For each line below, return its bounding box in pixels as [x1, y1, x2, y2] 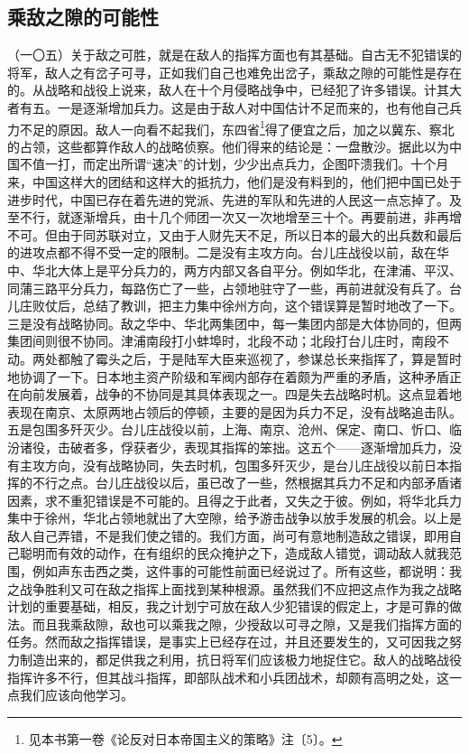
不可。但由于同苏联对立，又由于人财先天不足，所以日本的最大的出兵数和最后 [7, 225, 462, 244]
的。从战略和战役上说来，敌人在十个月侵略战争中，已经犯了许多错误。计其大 [7, 80, 462, 99]
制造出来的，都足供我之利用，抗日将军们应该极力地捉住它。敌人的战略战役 [19, 650, 462, 669]
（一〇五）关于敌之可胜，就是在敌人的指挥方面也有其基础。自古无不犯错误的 [7, 45, 462, 64]
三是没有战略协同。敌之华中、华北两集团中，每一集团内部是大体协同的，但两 [7, 313, 462, 332]
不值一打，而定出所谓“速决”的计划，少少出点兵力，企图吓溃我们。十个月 [19, 154, 449, 173]
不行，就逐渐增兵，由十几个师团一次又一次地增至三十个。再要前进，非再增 [19, 208, 462, 227]
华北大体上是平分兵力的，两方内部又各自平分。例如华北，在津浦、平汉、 [32, 260, 462, 279]
